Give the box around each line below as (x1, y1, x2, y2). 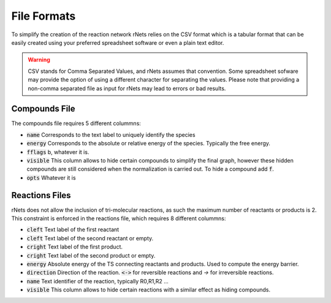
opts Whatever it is (26, 174, 76, 181)
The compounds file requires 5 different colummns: (11, 120, 141, 127)
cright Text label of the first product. (26, 243, 123, 251)
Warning (28, 56, 50, 64)
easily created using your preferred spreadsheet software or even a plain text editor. (11, 39, 224, 46)
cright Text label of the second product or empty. (26, 251, 156, 259)
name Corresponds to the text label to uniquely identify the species (26, 131, 196, 138)
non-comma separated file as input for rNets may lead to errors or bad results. (28, 85, 226, 92)
